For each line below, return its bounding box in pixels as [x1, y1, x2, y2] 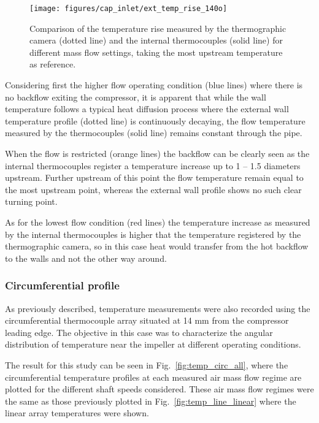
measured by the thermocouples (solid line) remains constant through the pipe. [5, 126, 302, 139]
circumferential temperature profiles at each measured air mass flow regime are [5, 370, 302, 383]
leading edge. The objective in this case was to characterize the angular [5, 326, 273, 338]
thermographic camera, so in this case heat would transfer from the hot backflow [5, 240, 309, 253]
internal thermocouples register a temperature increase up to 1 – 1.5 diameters [5, 159, 301, 172]
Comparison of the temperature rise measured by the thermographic [29, 21, 286, 34]
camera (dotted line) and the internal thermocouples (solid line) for [29, 34, 283, 47]
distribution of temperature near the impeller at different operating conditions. [5, 338, 301, 351]
